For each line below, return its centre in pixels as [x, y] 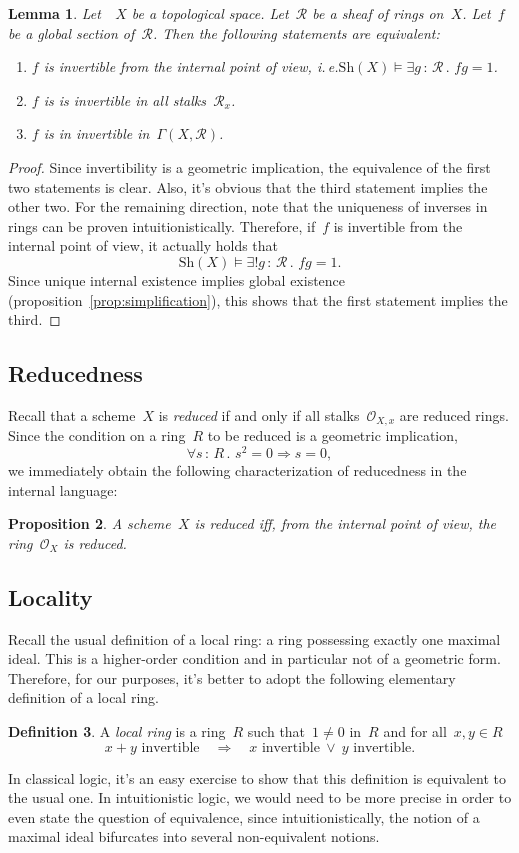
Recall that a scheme [72, 414]
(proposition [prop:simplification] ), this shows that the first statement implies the [258, 299]
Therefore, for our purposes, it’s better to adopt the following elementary [232, 677]
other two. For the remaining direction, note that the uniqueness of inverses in [248, 206]
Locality [50, 596]
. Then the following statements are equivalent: [296, 32]
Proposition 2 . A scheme [89, 523]
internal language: [63, 489]
